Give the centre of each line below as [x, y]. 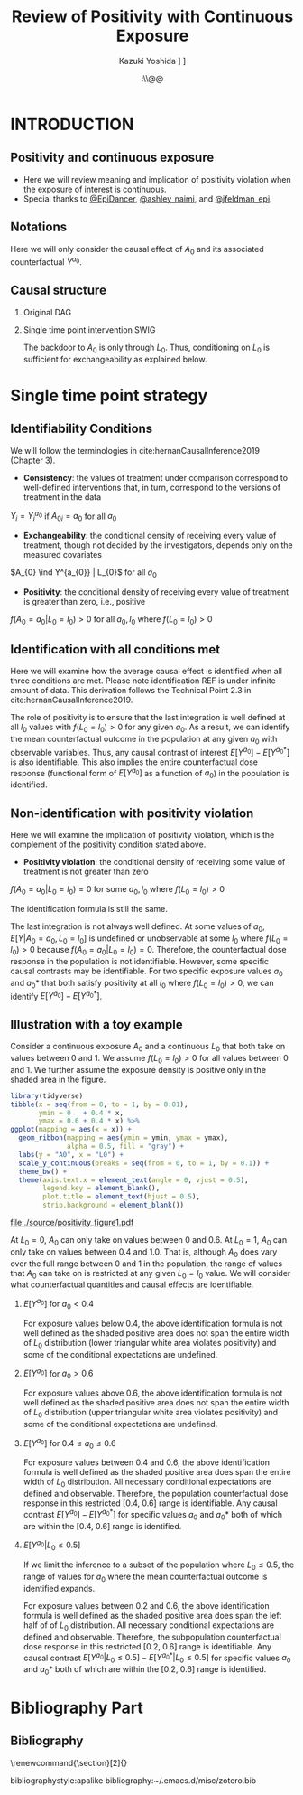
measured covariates [63, 555]
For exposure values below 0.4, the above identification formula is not [153, 1323]
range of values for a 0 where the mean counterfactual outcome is [145, 1577]
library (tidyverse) [47, 1095]
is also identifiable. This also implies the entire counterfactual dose [134, 762]
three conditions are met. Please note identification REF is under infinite [143, 681]
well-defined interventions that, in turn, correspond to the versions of [152, 487]
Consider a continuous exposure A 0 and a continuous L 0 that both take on [148, 1048]
